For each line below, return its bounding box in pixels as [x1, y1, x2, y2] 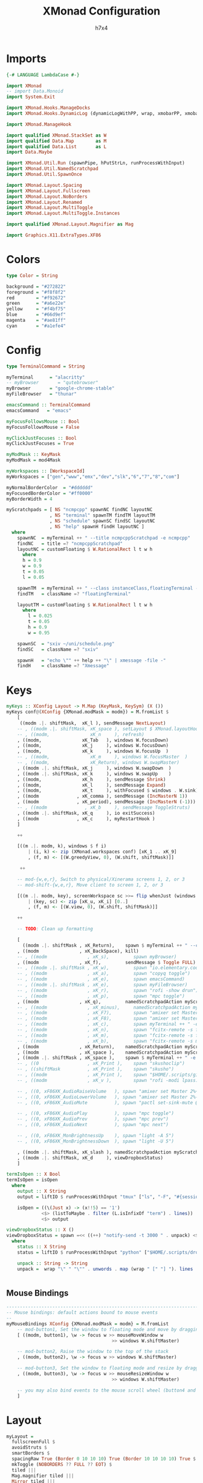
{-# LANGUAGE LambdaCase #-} [6, 71, 80, 78]
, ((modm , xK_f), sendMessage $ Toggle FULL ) [17, 959, 196, 965]
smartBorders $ [11, 1450, 50, 1456]
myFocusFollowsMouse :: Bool [6, 419, 80, 425]
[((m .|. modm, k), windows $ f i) [17, 843, 107, 849]
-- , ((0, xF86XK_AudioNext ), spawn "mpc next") [17, 1122, 169, 1128]
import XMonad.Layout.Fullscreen [6, 187, 91, 194]
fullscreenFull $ [11, 1439, 56, 1445]
